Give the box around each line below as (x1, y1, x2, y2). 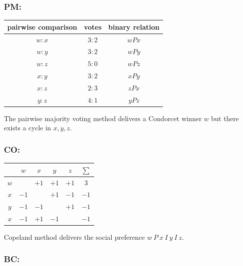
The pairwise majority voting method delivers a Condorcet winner (4, 113, 202, 123)
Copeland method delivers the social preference (4, 232, 145, 242)
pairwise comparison (7, 21, 77, 32)
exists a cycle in (4, 123, 51, 133)
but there (211, 113, 239, 123)
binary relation (108, 21, 160, 32)
